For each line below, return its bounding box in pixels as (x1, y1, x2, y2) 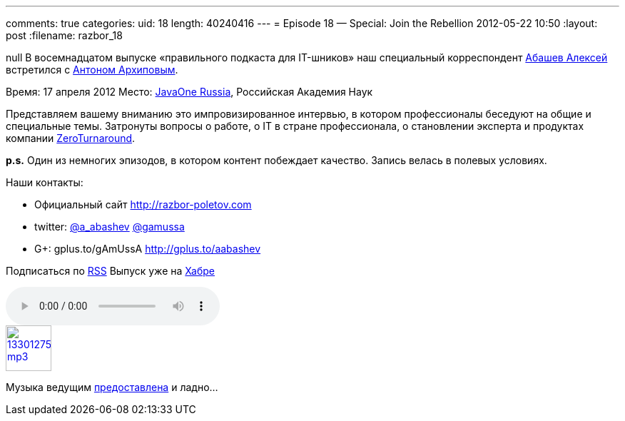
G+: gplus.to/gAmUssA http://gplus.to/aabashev (34, 243, 261, 255)
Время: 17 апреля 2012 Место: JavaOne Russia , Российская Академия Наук (6, 86, 373, 98)
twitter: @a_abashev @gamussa (34, 220, 185, 233)
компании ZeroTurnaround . (6, 132, 136, 144)
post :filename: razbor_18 (6, 29, 123, 41)
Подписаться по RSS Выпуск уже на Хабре (6, 265, 215, 277)
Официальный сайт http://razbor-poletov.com (34, 198, 252, 210)
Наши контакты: (6, 176, 83, 188)
